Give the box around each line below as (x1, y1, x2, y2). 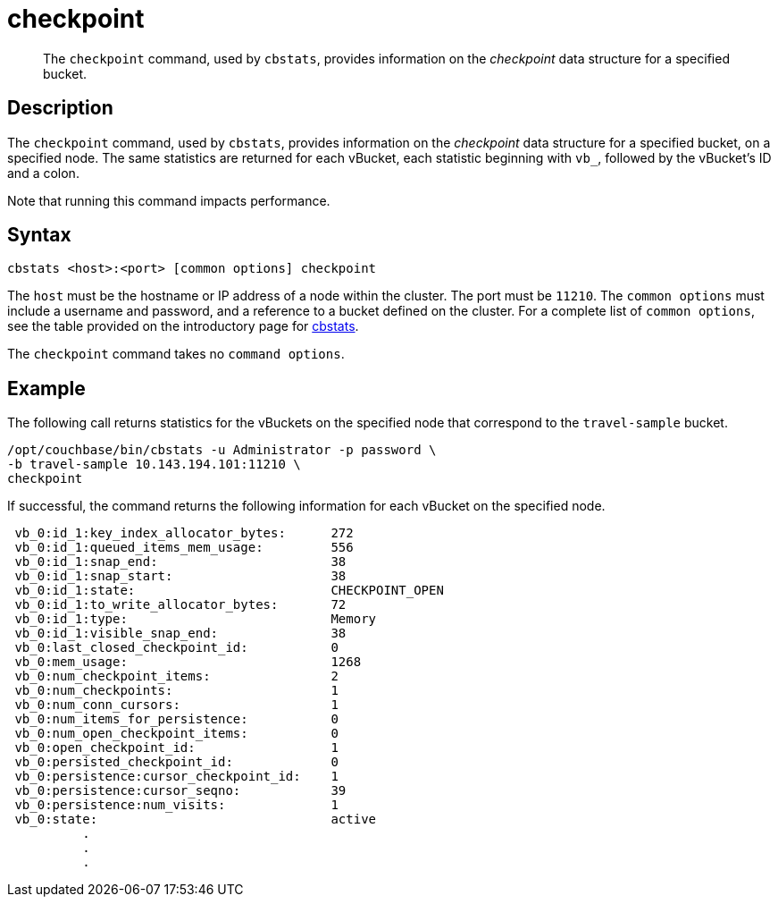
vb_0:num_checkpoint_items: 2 (14, 669, 339, 684)
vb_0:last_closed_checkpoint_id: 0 (14, 640, 339, 655)
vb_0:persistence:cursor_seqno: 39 (14, 783, 347, 798)
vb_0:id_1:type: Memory (14, 612, 377, 627)
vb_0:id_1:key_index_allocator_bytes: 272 (14, 526, 354, 541)
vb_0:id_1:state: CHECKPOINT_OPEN (14, 583, 444, 598)
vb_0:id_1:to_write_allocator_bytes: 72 (14, 597, 347, 613)
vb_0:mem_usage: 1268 (14, 655, 362, 670)
